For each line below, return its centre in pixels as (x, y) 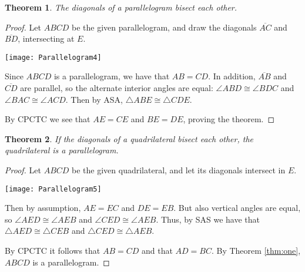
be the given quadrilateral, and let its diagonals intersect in (179, 170)
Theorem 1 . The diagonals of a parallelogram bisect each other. (121, 7)
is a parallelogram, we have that (112, 76)
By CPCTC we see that (48, 119)
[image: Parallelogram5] (53, 189)
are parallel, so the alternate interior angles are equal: (117, 88)
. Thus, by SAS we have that (208, 219)
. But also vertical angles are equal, (237, 208)
